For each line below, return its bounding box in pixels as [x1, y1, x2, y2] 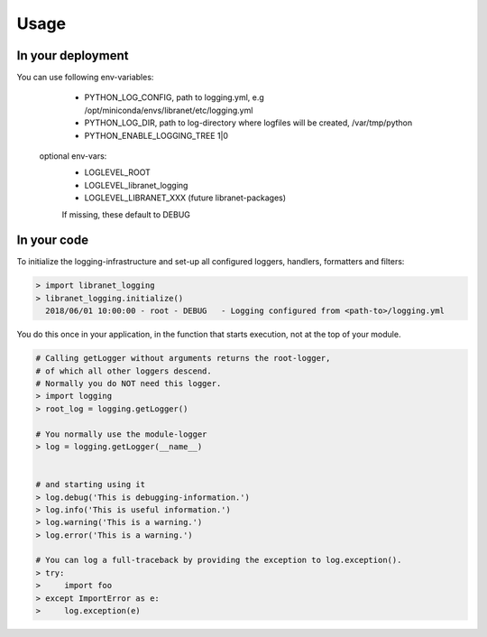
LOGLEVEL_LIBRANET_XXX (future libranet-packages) [84, 192, 287, 203]
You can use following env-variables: [16, 72, 154, 83]
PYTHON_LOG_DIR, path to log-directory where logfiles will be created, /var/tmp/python [84, 117, 413, 128]
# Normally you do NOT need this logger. [35, 379, 222, 388]
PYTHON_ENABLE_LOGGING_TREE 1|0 [84, 130, 229, 141]
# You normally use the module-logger [35, 429, 207, 439]
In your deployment [16, 48, 129, 63]
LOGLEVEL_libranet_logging [84, 180, 188, 190]
